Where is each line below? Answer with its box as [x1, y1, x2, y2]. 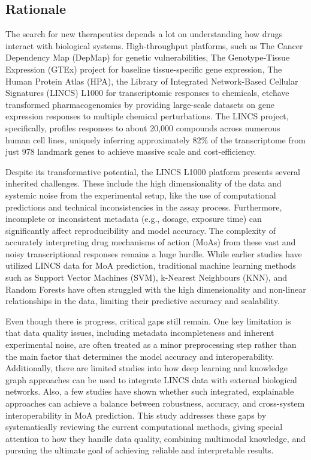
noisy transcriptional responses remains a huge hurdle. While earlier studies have [5, 247, 302, 260]
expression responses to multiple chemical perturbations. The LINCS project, [5, 110, 289, 122]
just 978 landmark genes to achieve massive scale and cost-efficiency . [5, 145, 256, 158]
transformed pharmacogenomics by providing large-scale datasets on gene [5, 98, 274, 110]
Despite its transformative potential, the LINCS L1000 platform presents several [5, 165, 301, 178]
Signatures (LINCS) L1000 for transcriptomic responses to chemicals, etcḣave [5, 86, 289, 99]
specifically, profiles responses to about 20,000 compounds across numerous [5, 121, 280, 134]
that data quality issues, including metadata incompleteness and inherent [5, 326, 274, 339]
